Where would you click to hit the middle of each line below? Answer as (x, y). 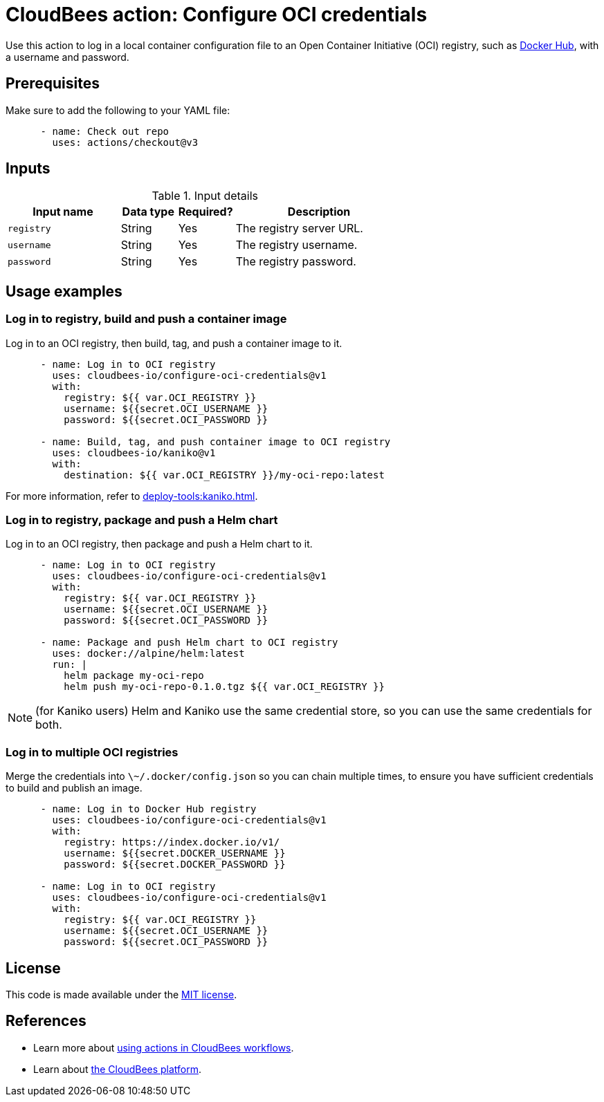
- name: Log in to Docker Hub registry (148, 809)
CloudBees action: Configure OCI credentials (217, 15)
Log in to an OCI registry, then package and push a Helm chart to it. (159, 544)
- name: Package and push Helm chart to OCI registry (189, 643)
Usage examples (64, 291)
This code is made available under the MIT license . (121, 994)
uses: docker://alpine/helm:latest (148, 654)
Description (319, 212)
